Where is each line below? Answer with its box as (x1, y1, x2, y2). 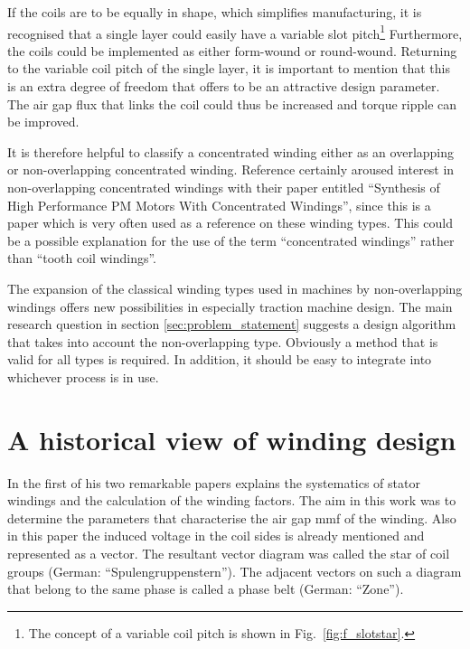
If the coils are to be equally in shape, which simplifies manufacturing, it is (7, 3, 422, 21)
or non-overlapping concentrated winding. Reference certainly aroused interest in (7, 160, 455, 179)
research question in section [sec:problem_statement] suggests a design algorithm (7, 315, 456, 334)
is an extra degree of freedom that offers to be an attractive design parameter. (7, 77, 440, 96)
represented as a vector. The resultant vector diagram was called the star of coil (7, 544, 450, 563)
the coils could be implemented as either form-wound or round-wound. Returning (7, 41, 457, 60)
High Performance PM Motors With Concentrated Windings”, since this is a (7, 195, 431, 214)
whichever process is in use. (7, 367, 159, 386)
